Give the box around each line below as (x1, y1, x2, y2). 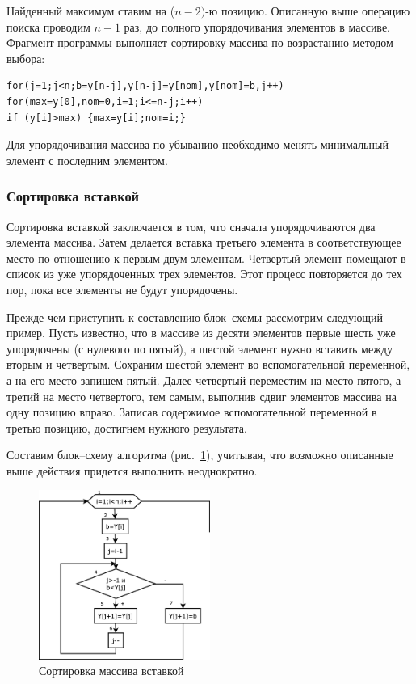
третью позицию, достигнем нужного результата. (6, 419, 247, 436)
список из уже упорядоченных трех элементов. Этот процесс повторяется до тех (6, 265, 402, 282)
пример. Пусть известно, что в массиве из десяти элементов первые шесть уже (6, 324, 396, 341)
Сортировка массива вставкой (39, 662, 184, 679)
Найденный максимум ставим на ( (6, 2, 175, 19)
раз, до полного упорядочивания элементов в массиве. (124, 18, 391, 35)
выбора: (6, 49, 45, 66)
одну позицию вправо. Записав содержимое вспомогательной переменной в (6, 403, 377, 420)
